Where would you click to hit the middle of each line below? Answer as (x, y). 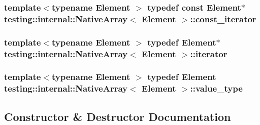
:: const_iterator (223, 18)
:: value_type (216, 88)
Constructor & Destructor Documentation (118, 116)
